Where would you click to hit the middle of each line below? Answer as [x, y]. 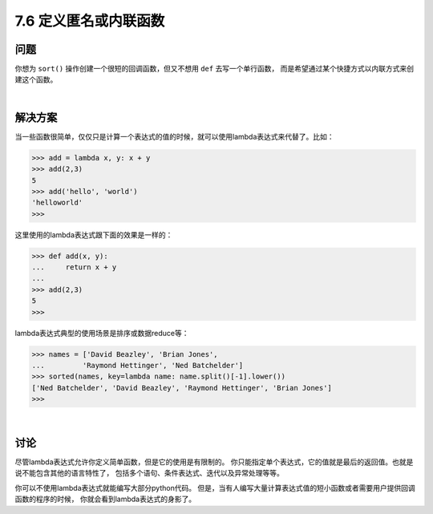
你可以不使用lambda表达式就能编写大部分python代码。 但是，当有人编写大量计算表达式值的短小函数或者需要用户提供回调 [215, 488]
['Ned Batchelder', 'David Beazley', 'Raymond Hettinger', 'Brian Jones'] [182, 388]
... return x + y [74, 267]
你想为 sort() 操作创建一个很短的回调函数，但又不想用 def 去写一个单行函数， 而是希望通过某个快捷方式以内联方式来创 [214, 69]
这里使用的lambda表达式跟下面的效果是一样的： [94, 235]
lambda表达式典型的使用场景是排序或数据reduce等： [102, 333]
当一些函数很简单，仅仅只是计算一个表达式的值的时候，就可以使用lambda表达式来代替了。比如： [174, 136]
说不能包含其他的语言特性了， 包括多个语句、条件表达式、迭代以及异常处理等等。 [149, 473]
